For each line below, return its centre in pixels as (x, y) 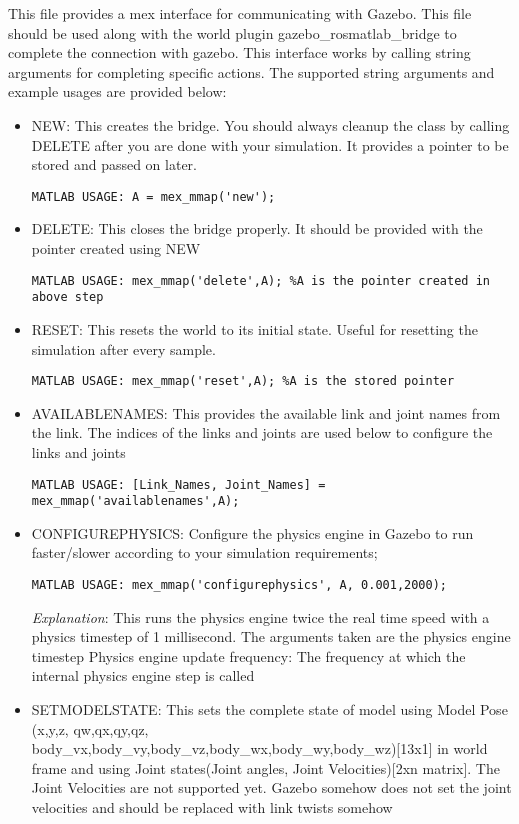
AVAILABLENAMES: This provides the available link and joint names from (266, 412)
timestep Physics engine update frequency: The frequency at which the (248, 655)
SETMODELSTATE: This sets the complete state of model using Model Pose (269, 709)
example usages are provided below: (117, 91)
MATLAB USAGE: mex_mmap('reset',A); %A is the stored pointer (243, 381)
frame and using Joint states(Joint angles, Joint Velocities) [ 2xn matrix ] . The (265, 767)
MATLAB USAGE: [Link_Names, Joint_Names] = (178, 484)
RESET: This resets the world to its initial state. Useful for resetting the (254, 328)
